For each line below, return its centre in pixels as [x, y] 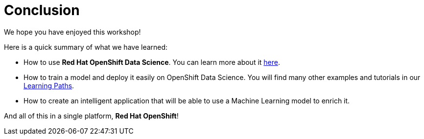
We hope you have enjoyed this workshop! [72, 32]
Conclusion [42, 10]
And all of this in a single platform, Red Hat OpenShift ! [91, 116]
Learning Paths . [49, 85]
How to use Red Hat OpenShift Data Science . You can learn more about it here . [152, 62]
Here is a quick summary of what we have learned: [86, 47]
